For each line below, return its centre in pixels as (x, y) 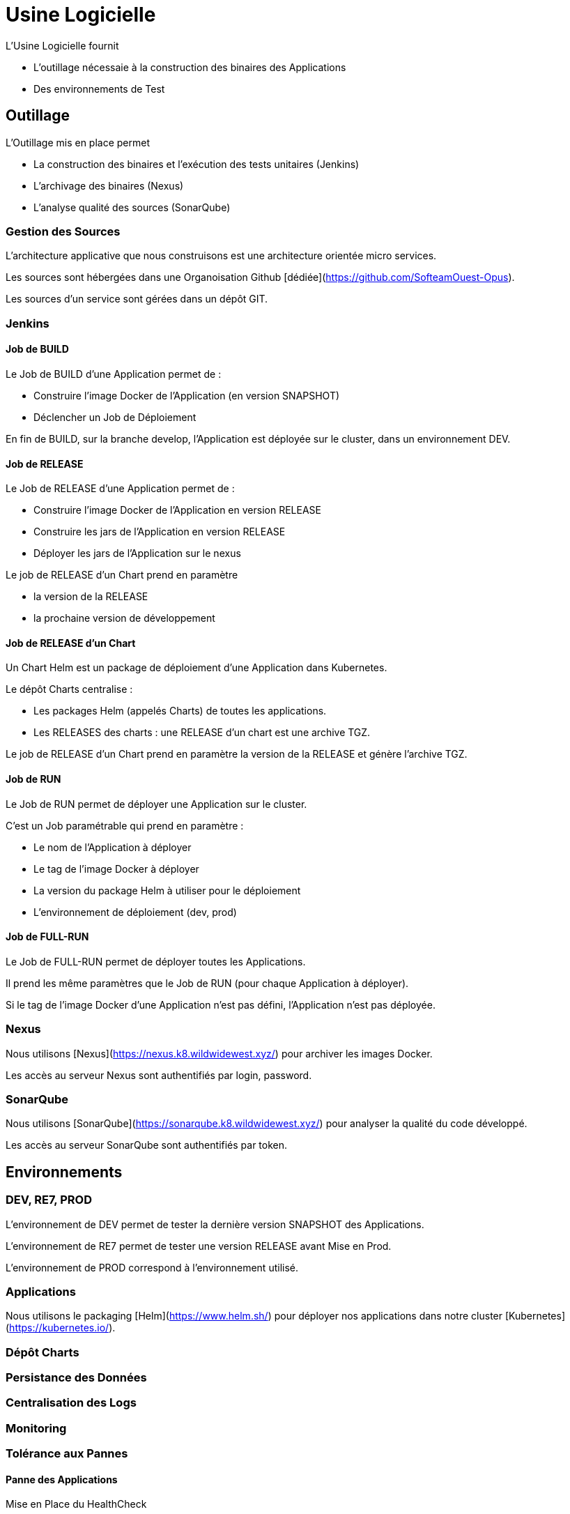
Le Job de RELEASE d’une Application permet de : (120, 489)
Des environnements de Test (99, 89)
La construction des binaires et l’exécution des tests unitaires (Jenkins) (197, 164)
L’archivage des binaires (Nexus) (109, 185)
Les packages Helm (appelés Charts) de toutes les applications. (180, 711)
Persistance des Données (76, 1378)
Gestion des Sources (63, 231)
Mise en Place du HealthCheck (76, 1504)
